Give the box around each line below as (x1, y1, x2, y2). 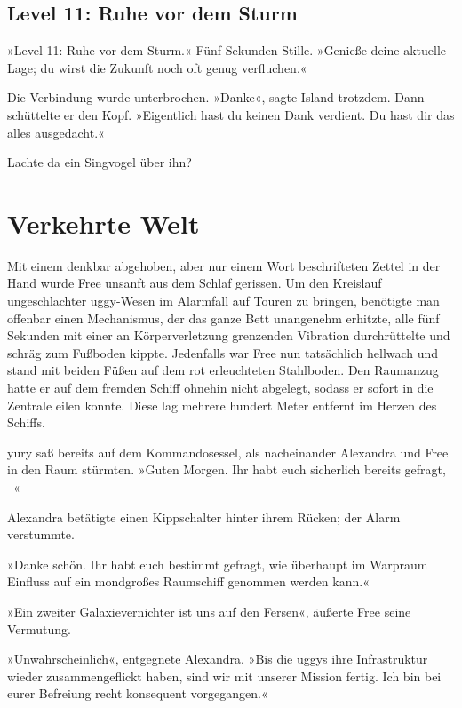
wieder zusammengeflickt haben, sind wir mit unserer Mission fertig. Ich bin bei (7, 666, 442, 685)
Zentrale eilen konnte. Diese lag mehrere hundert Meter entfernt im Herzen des (7, 395, 437, 414)
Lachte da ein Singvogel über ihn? (7, 153, 192, 171)
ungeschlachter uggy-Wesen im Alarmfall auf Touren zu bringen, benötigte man (7, 291, 440, 310)
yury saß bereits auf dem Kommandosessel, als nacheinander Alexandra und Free (7, 442, 449, 461)
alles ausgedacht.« (7, 123, 105, 141)
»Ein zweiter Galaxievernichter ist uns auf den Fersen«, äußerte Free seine (7, 601, 411, 620)
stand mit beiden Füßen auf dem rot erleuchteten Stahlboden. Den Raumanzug (7, 361, 439, 379)
